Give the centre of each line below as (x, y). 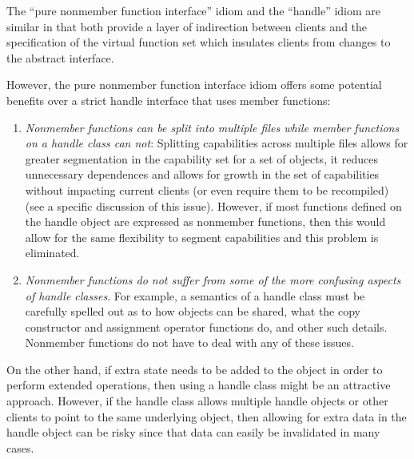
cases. (20, 447)
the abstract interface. (60, 57)
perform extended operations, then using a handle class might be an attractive (199, 385)
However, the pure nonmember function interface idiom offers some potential (194, 85)
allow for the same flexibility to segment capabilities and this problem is (202, 237)
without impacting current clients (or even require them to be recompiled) (207, 189)
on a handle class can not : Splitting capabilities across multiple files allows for (217, 143)
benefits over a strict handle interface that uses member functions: (169, 100)
